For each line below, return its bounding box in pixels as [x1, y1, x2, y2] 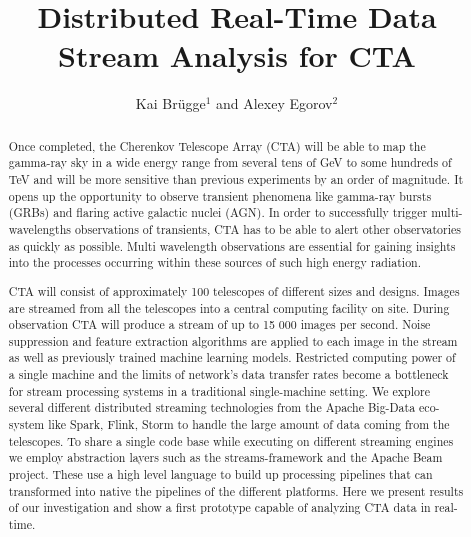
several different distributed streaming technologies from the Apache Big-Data [8, 399, 416, 416]
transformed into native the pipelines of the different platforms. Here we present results [8, 482, 464, 499]
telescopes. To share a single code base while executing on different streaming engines [8, 432, 454, 449]
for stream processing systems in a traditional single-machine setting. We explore [8, 382, 430, 399]
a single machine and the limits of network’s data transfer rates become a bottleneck [8, 366, 449, 383]
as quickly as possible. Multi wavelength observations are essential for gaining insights [8, 237, 456, 254]
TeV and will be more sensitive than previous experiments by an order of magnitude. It [8, 171, 464, 188]
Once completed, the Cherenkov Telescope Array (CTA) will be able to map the [8, 137, 426, 154]
